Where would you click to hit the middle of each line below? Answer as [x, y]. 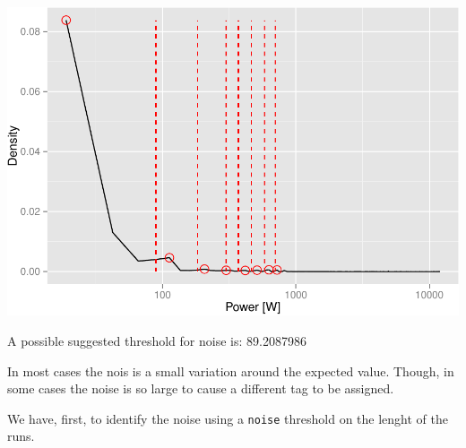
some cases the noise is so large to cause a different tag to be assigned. [201, 388]
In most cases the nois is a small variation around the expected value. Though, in [231, 370]
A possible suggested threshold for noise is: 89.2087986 [157, 340]
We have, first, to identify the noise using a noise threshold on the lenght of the [228, 418]
